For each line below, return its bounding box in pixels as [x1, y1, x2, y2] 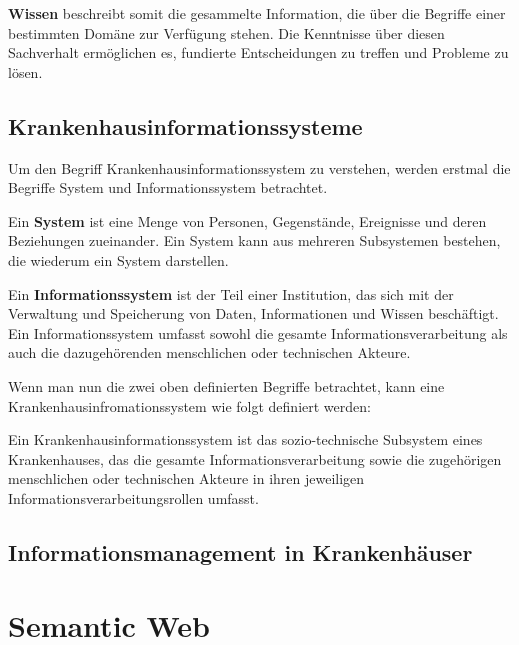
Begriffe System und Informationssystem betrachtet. [8, 177, 328, 198]
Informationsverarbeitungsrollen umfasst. [8, 487, 259, 508]
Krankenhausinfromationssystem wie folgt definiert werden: [8, 395, 371, 416]
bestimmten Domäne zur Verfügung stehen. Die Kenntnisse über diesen [8, 22, 445, 43]
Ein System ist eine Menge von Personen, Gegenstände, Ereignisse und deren [8, 210, 487, 231]
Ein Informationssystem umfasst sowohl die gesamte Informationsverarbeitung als [8, 322, 508, 343]
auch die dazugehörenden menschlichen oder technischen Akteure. [8, 342, 411, 363]
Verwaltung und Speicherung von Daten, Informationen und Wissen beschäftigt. [8, 303, 499, 324]
